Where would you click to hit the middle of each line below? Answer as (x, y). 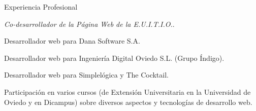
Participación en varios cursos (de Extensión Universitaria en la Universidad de (127, 91)
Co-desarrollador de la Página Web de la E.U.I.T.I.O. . (89, 24)
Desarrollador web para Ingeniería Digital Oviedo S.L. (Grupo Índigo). (114, 58)
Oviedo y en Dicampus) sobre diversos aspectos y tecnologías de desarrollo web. (128, 102)
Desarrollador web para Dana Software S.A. (72, 41)
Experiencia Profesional (41, 7)
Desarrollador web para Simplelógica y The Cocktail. (86, 75)
